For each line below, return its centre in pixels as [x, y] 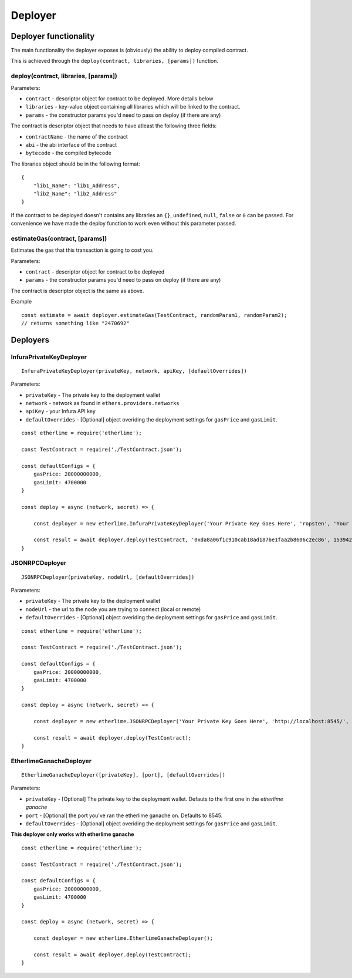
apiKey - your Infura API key [61, 412]
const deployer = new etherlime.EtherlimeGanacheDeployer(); [123, 938]
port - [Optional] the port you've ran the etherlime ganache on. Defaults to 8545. [124, 815]
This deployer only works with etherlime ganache [72, 834]
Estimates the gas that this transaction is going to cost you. [82, 250]
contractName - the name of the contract [77, 136]
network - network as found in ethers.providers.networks [102, 403]
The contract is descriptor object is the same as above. [77, 291]
